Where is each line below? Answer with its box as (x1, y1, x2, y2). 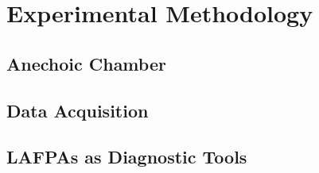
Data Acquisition (6, 98, 149, 122)
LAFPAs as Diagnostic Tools (6, 144, 247, 169)
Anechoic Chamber (6, 51, 166, 75)
